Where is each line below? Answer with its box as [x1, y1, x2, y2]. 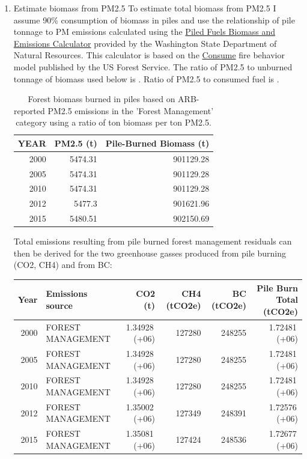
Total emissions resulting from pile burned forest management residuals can [13, 235, 292, 248]
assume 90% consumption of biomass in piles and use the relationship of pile [13, 13, 295, 26]
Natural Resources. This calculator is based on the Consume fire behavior [13, 49, 285, 61]
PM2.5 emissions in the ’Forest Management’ [47, 104, 214, 117]
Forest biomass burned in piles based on [28, 93, 175, 105]
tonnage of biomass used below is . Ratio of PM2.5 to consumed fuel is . [13, 72, 279, 85]
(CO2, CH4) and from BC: [13, 258, 112, 271]
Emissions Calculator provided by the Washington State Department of [13, 37, 277, 49]
